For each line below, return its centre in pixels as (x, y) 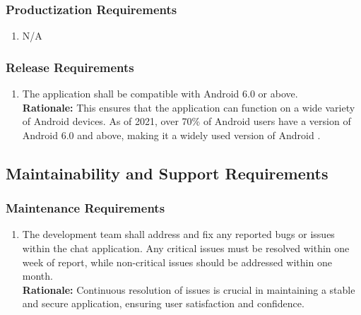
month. (37, 276)
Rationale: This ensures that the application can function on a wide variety (189, 107)
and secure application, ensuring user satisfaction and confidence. (163, 303)
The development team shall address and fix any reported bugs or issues (178, 234)
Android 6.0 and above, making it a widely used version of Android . (171, 135)
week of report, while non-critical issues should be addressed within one (177, 262)
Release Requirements (70, 67)
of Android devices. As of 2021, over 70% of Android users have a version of (187, 121)
